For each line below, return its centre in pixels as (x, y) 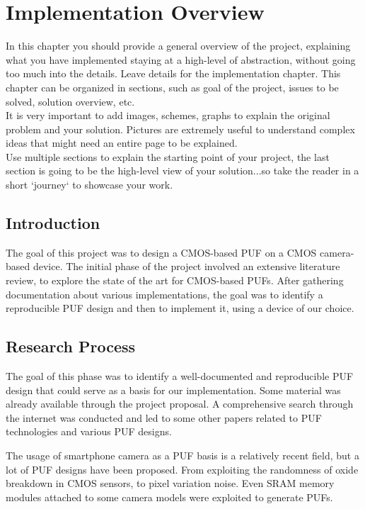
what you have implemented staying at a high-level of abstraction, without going (181, 59)
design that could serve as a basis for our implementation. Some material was (173, 390)
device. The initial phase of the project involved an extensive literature (186, 266)
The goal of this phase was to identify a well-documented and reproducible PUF (180, 376)
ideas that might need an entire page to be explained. (122, 143)
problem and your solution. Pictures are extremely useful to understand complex (180, 129)
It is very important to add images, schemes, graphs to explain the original (168, 115)
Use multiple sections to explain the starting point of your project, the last (168, 156)
